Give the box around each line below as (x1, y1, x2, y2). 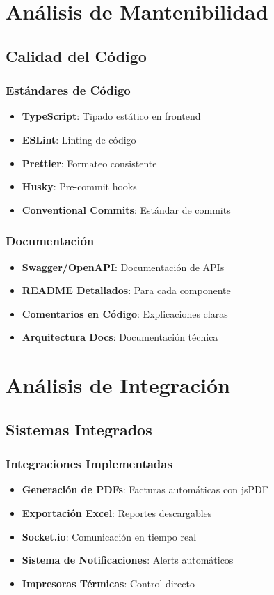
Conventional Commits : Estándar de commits (22, 202, 231, 217)
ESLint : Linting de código (22, 132, 136, 146)
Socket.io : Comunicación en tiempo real (22, 529, 197, 543)
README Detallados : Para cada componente (22, 283, 231, 297)
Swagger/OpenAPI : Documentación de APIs (22, 259, 225, 274)
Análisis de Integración (6, 371, 230, 399)
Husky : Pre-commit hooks (22, 179, 137, 194)
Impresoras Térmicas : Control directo (22, 575, 195, 590)
